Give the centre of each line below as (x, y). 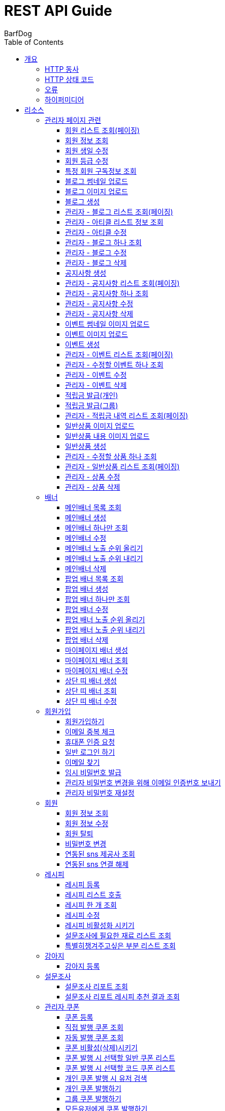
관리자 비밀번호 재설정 (100, 792)
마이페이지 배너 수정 (97, 670)
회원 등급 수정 (87, 161)
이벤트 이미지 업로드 (97, 334)
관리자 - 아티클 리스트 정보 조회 (114, 222)
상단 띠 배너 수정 (91, 701)
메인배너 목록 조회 (93, 507)
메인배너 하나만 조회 (97, 527)
